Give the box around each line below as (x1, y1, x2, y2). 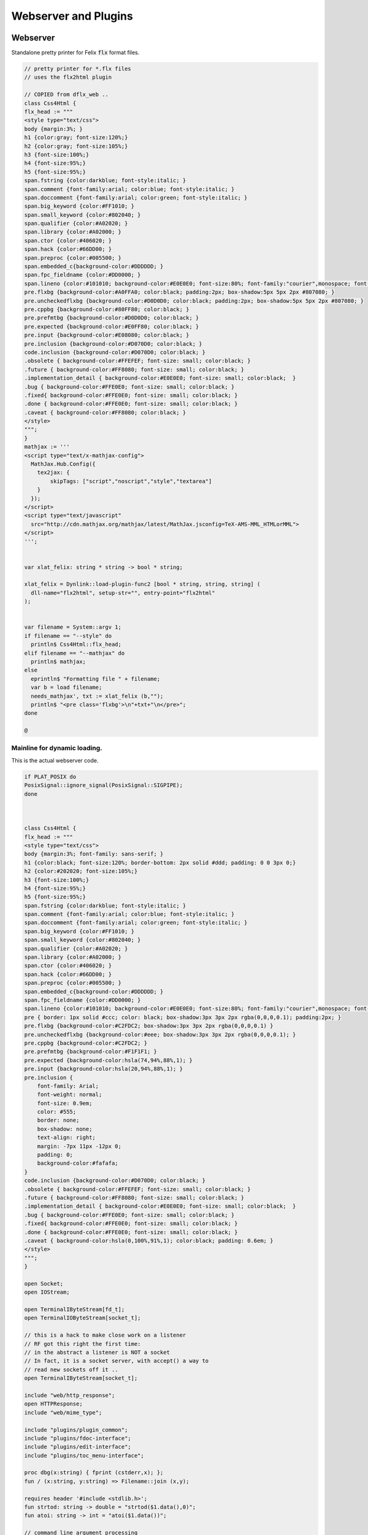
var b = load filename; (31, 684, 102, 691)
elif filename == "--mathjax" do (24, 650, 125, 656)
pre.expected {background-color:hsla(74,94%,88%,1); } (24, 1057, 193, 1063)
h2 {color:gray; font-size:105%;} (24, 142, 128, 150)
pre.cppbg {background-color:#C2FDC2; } (24, 1040, 147, 1046)
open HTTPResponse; (24, 1401, 83, 1407)
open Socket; (24, 1280, 64, 1287)
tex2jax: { (37, 469, 70, 476)
